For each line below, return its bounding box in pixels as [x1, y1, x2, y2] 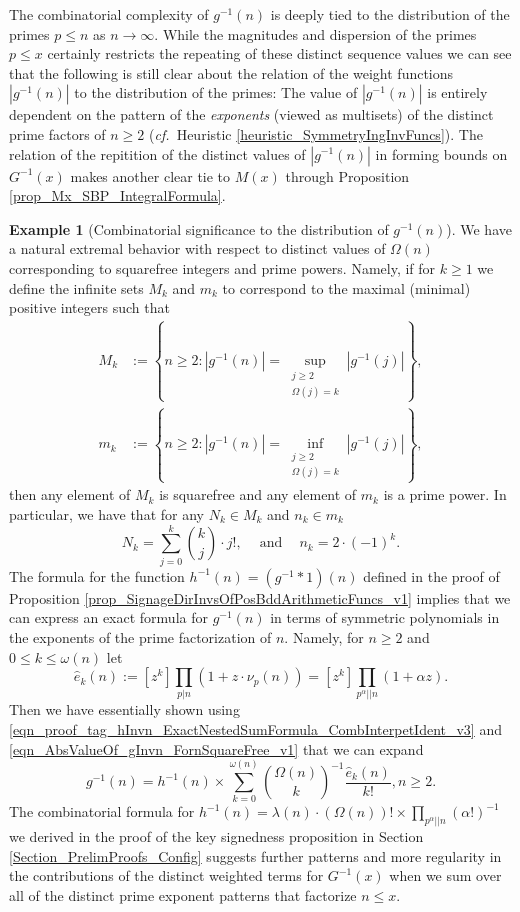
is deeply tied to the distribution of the [270, 4, 510, 24]
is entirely [427, 82, 488, 103]
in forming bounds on [375, 143, 508, 164]
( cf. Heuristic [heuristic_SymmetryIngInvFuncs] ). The [148, 123, 483, 144]
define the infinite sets [9, 277, 144, 298]
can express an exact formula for [9, 607, 208, 628]
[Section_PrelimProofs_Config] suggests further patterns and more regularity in [9, 845, 502, 866]
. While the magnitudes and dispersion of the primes [154, 23, 477, 44]
